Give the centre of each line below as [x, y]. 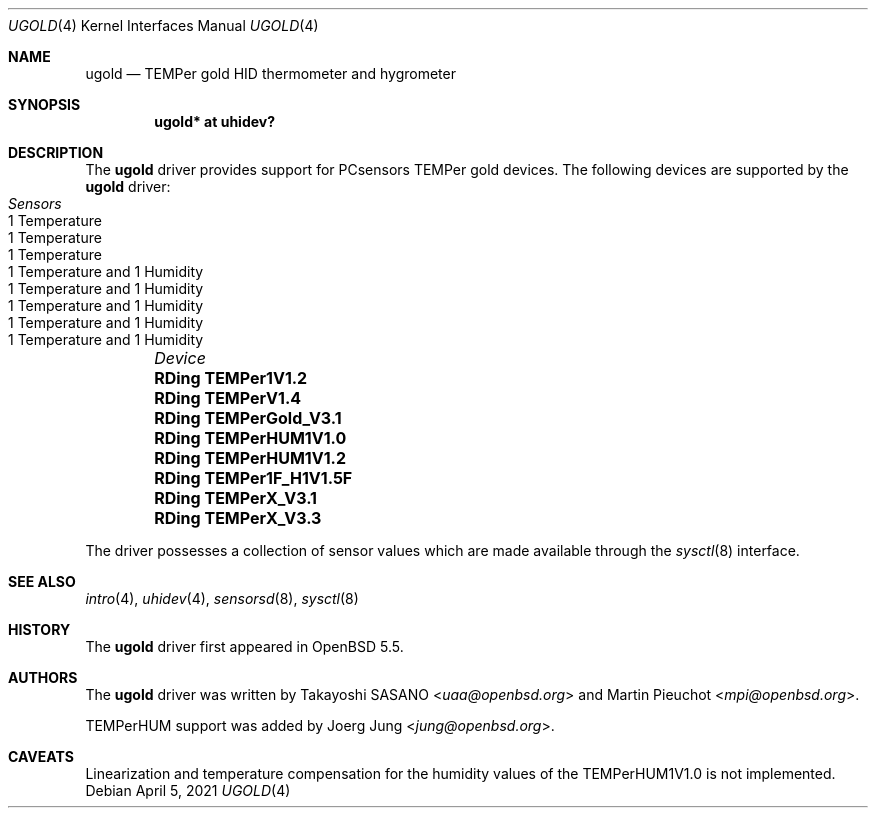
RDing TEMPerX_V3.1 [235, 498]
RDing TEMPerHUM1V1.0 [250, 438]
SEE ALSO [42, 581]
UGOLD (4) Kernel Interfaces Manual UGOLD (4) [163, 25]
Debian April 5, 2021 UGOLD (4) [188, 790]
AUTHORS [43, 677]
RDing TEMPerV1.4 [228, 398]
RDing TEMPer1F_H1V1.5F [253, 478]
